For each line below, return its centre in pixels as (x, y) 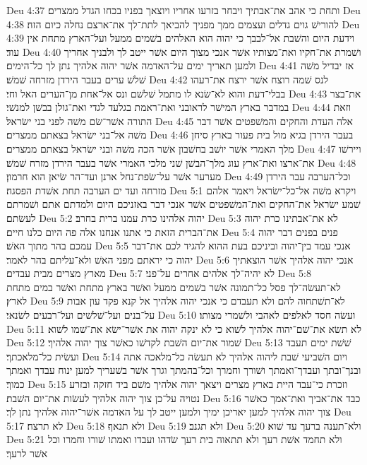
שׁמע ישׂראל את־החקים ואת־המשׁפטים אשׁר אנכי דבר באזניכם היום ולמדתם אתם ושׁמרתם (183, 204)
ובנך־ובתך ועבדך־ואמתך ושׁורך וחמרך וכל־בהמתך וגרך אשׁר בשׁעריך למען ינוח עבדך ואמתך (184, 370)
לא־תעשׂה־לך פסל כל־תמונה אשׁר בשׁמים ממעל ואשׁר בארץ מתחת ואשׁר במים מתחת (174, 287)
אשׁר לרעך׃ (27, 453)
